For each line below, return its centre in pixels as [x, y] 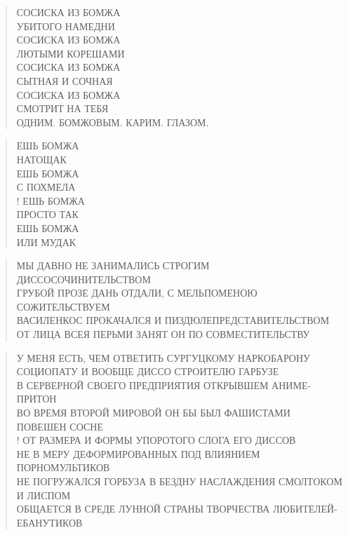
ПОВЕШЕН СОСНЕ [60, 426]
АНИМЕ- [292, 385]
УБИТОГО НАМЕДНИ [66, 26]
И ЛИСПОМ [43, 495]
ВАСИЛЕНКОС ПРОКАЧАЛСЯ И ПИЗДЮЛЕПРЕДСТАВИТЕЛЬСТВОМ [173, 320]
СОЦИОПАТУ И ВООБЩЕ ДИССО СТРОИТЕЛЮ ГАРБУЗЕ [148, 371]
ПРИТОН [36, 399]
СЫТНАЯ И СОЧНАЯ [65, 80]
